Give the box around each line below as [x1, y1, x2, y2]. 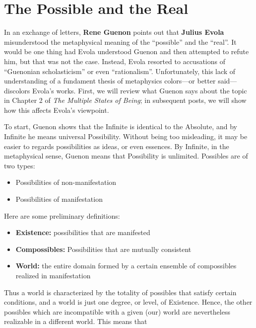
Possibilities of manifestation [15, 194, 103, 204]
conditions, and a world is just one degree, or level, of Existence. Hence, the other [4, 297, 253, 307]
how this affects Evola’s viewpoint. [4, 104, 109, 115]
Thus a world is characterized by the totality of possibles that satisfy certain [4, 287, 237, 297]
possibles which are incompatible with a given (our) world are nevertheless [4, 306, 230, 317]
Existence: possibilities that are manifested [15, 227, 150, 238]
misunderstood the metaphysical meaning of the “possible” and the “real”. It [4, 36, 237, 47]
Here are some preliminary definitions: [4, 210, 120, 221]
